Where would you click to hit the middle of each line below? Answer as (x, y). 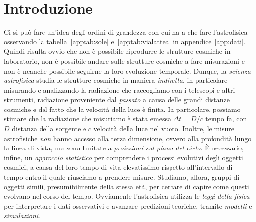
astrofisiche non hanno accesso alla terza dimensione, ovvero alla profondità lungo (128, 138)
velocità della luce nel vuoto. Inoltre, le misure (164, 129)
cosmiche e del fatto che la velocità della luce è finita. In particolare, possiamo (122, 109)
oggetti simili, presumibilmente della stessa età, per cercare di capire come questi (127, 186)
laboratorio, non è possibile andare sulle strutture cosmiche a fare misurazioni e (124, 60)
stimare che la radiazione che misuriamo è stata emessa (87, 119)
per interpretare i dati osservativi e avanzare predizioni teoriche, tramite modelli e (128, 205)
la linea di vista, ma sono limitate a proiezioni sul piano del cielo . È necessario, (124, 148)
